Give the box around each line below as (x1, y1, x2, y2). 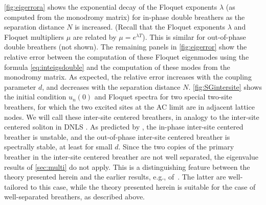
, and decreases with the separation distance (42, 81, 181, 92)
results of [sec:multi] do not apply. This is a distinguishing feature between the (4, 161, 250, 172)
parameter (4, 81, 36, 92)
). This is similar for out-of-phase (142, 31, 246, 42)
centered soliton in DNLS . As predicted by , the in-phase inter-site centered (4, 121, 243, 132)
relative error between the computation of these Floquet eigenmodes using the (4, 51, 249, 62)
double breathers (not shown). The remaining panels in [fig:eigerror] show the (4, 41, 247, 52)
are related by (73, 31, 117, 42)
